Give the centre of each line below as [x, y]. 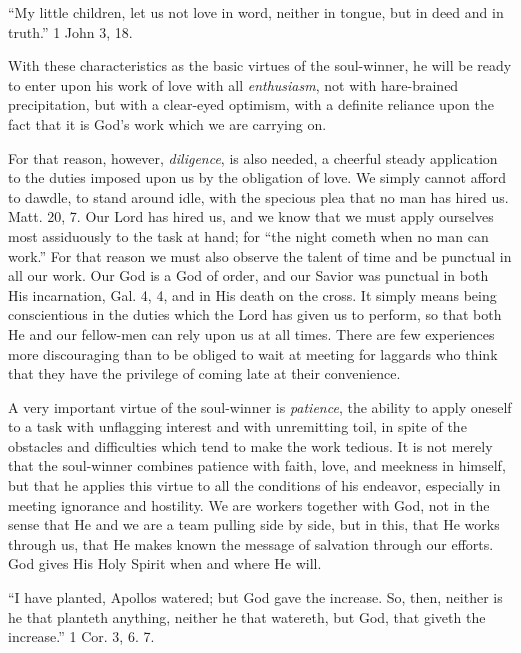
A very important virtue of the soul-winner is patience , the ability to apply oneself [260, 406]
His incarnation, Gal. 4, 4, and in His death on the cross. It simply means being [252, 294]
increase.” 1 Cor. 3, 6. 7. [81, 636]
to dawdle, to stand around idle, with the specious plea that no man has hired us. [258, 196]
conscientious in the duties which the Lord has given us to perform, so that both [255, 314]
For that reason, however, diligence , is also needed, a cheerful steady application [253, 157]
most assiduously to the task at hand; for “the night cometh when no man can [248, 235]
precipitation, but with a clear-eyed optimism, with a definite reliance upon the [251, 104]
